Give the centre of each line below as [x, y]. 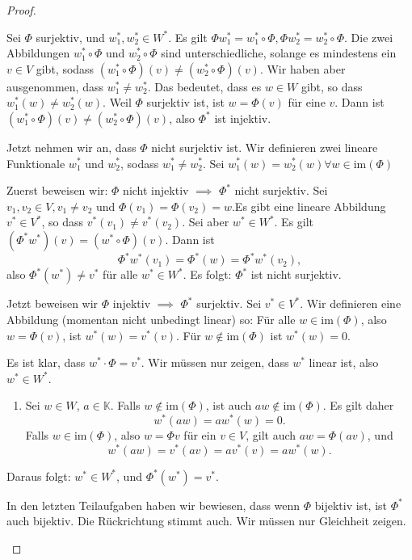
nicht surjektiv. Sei [281, 190]
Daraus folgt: [39, 476]
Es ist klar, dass [46, 362]
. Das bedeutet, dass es [204, 86]
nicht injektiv [156, 190]
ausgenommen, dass [55, 86]
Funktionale [36, 163]
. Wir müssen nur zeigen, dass [215, 362]
